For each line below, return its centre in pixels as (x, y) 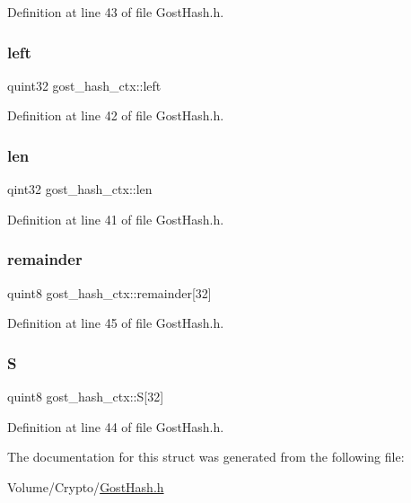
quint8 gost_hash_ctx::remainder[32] (109, 292)
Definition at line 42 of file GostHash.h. (116, 115)
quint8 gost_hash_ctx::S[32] (86, 397)
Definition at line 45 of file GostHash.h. (116, 323)
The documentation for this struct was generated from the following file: (206, 457)
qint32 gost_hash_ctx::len (80, 189)
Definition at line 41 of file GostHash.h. (116, 219)
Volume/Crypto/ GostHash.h (86, 486)
